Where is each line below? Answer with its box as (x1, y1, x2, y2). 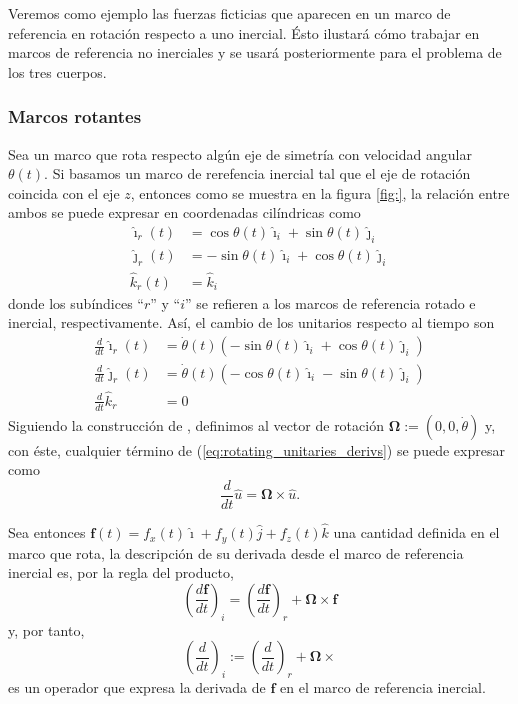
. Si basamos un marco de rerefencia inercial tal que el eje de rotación (44, 163, 471, 184)
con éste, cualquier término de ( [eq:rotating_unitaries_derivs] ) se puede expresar (8, 439, 505, 460)
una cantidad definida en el (333, 522, 500, 543)
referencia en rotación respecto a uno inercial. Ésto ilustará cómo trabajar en (8, 22, 480, 43)
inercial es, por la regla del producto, (8, 562, 234, 583)
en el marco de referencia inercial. (280, 676, 486, 697)
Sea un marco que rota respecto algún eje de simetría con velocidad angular (8, 143, 472, 164)
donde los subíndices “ (8, 292, 144, 313)
